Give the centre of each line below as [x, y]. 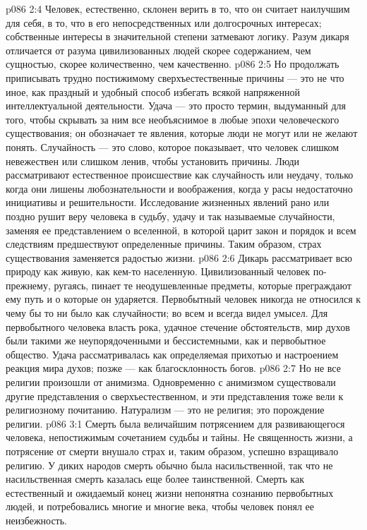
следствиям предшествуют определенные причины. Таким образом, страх [164, 244]
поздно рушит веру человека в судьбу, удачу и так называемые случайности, [170, 216]
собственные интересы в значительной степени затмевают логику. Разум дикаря [178, 36]
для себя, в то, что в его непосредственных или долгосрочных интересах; [164, 22]
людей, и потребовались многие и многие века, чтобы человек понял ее [160, 506]
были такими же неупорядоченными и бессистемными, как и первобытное [166, 341]
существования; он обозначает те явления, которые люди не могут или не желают [182, 133]
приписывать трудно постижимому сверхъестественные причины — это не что [175, 77]
